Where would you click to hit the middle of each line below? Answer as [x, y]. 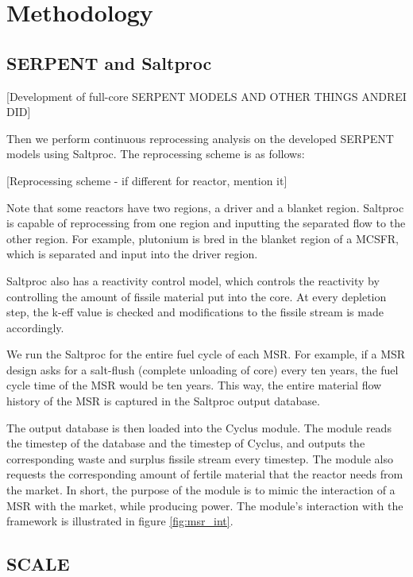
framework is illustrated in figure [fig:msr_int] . [120, 521]
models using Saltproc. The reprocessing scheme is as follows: [156, 154]
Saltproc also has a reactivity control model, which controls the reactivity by [193, 280]
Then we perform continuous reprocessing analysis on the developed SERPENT [200, 138]
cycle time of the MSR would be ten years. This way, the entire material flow [194, 385]
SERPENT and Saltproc [109, 62]
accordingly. [35, 327]
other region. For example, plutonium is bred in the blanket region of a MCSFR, [203, 238]
